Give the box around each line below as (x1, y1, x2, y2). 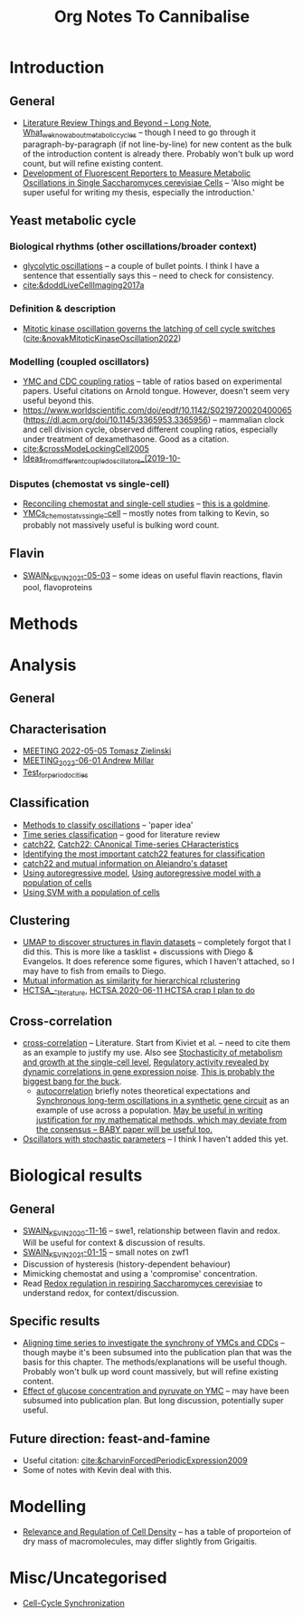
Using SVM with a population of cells (22, 886, 160, 897)
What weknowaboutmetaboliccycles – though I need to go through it (22, 127, 256, 139)
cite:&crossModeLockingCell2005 (22, 444, 149, 454)
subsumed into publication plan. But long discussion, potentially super (22, 1395, 284, 1406)
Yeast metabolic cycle (9, 213, 137, 228)
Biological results (9, 1165, 143, 1186)
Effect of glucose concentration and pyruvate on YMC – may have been (22, 1385, 289, 1396)
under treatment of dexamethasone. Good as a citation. (22, 434, 229, 445)
